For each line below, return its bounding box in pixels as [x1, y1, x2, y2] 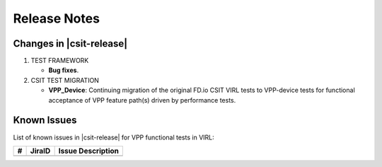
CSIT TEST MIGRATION [30, 76, 99, 84]
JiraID [30, 146, 51, 156]
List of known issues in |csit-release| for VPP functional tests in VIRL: [13, 133, 215, 142]
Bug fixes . [48, 66, 79, 74]
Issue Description [58, 146, 120, 156]
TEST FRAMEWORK [30, 57, 89, 65]
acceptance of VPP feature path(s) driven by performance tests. [48, 96, 236, 104]
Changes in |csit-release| [13, 38, 128, 50]
